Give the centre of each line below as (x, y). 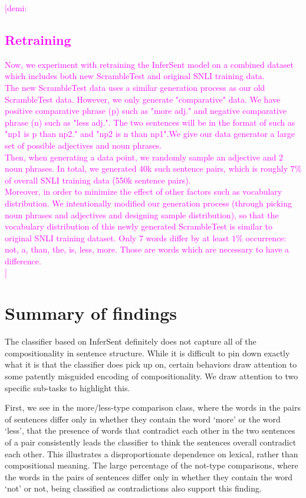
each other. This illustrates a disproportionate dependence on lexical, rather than (152, 453)
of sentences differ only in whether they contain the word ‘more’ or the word (143, 419)
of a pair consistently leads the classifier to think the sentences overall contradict (151, 442)
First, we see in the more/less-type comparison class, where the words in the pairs (153, 407)
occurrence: (266, 237)
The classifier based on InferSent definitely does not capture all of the (131, 341)
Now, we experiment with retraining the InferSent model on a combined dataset (149, 64)
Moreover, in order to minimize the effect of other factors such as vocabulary (144, 191)
